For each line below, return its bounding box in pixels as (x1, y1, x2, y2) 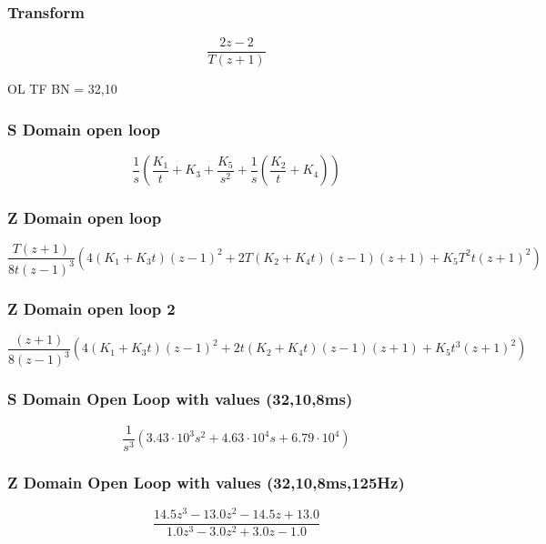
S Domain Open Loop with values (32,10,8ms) (7, 388, 353, 410)
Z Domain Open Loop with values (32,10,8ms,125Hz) (7, 470, 405, 493)
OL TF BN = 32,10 (7, 79, 117, 98)
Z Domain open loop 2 (7, 297, 176, 319)
